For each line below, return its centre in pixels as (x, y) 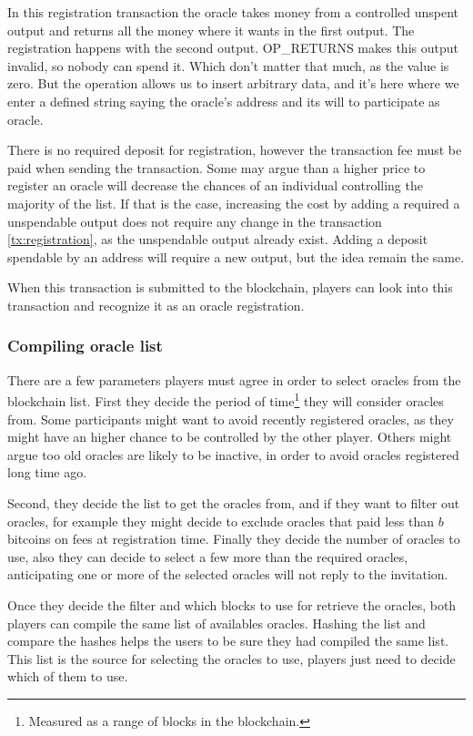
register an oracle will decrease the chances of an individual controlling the (215, 185)
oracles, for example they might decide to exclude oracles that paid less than (221, 521)
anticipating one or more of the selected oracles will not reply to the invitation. (228, 574)
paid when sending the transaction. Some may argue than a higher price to (216, 167)
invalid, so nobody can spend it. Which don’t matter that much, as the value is (228, 65)
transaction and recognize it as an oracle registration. (156, 305)
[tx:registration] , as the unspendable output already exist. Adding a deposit (218, 239)
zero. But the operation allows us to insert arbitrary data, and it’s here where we (233, 83)
